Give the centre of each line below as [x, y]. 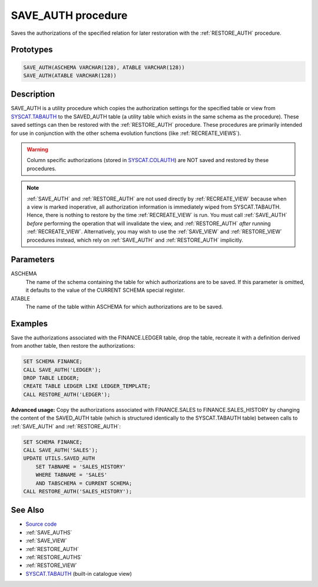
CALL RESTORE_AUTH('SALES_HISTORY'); [78, 491]
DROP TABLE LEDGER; [51, 378]
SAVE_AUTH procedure [69, 15]
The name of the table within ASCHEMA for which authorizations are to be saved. [124, 306]
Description [33, 94]
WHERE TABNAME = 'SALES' [72, 475]
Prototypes [32, 50]
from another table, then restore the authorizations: [73, 346]
